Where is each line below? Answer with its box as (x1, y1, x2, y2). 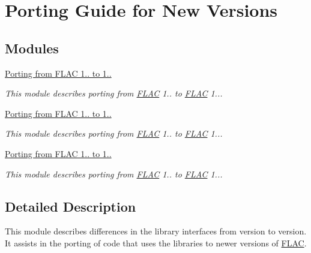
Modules (5, 38, 59, 57)
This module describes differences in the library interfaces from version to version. (5, 225, 307, 237)
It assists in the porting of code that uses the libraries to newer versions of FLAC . (5, 236, 307, 249)
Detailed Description (5, 197, 136, 215)
